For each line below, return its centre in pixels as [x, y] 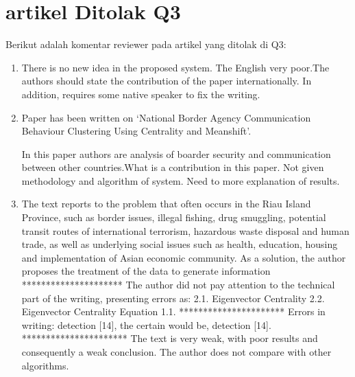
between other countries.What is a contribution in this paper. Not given [173, 167]
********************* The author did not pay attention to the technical [178, 285]
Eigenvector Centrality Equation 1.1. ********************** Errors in [173, 311]
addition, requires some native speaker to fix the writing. [141, 94]
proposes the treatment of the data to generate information [146, 271]
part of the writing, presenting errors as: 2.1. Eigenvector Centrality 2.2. [173, 298]
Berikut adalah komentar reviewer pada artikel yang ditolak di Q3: [146, 44]
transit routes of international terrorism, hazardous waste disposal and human [185, 230]
